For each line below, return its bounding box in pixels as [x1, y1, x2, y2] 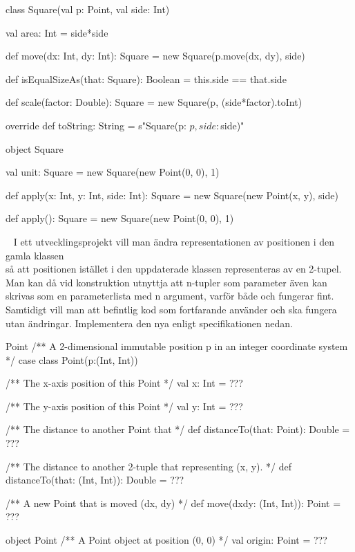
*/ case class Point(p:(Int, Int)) [6, 352, 138, 367]
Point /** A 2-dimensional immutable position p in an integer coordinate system [6, 339, 348, 353]
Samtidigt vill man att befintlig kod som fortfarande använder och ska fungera [6, 302, 337, 316]
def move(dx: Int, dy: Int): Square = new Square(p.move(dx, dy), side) [6, 48, 305, 63]
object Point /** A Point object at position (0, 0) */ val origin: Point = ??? [6, 533, 327, 547]
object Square [6, 141, 64, 156]
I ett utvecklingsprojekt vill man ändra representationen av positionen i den [13, 234, 335, 248]
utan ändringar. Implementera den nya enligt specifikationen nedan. [6, 315, 293, 330]
